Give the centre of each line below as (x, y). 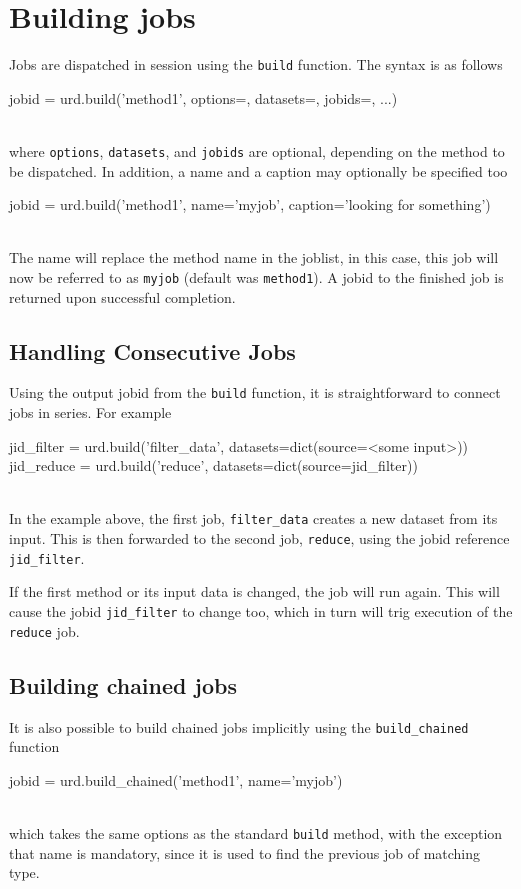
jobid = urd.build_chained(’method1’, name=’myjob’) (176, 779)
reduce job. (44, 630)
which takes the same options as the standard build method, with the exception (256, 833)
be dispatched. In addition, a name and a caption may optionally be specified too (258, 170)
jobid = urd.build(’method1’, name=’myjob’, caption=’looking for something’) (250, 204)
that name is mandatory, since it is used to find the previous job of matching (245, 852)
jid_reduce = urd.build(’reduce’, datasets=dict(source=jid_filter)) (213, 465)
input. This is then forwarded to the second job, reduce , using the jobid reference (259, 538)
